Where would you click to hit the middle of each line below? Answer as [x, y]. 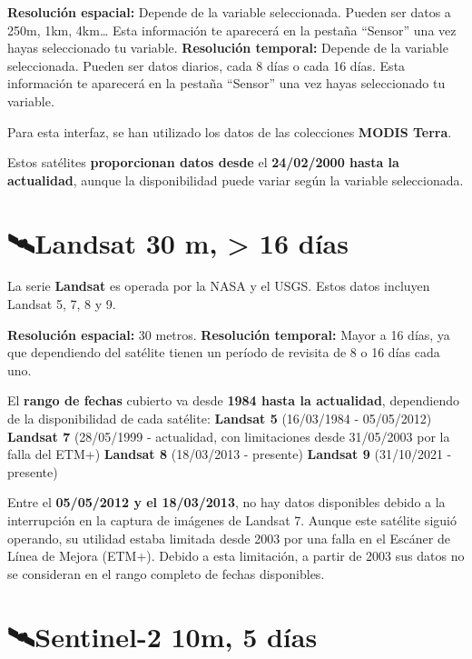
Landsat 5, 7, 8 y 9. [62, 304]
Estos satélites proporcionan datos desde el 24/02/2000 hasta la [203, 162]
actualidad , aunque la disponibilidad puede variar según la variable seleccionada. [236, 180]
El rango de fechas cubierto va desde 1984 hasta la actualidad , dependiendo [234, 400]
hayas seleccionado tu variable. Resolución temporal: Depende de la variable [228, 48]
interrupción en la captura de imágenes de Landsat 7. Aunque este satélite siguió [232, 520]
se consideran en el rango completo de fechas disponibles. [166, 573]
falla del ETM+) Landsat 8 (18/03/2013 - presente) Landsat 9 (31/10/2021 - [230, 454]
